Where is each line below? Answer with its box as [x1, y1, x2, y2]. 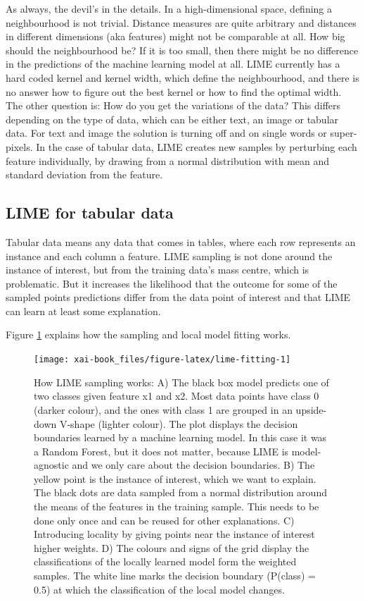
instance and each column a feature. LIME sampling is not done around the [6, 248, 333, 263]
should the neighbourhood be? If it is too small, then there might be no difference [6, 42, 359, 57]
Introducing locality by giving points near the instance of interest [34, 527, 315, 541]
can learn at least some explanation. [6, 303, 161, 318]
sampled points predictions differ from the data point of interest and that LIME [6, 290, 351, 305]
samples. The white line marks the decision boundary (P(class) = [34, 568, 316, 583]
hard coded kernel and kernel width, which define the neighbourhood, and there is [6, 70, 359, 85]
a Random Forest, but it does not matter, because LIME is [34, 443, 289, 458]
